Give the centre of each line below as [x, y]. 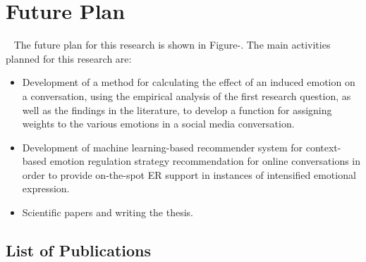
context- [323, 147]
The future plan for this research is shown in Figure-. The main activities [172, 45]
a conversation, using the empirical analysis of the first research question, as [187, 95]
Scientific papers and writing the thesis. [108, 212]
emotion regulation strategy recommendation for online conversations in [205, 161]
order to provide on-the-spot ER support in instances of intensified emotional [189, 174]
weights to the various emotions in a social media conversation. [158, 124]
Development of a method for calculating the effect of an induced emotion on [189, 82]
